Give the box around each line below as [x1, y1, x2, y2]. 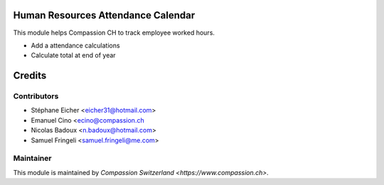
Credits [13, 69, 47, 82]
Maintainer [13, 153, 52, 163]
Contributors [13, 91, 59, 101]
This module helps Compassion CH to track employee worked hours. [13, 28, 215, 37]
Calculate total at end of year [31, 51, 117, 60]
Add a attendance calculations [31, 41, 120, 50]
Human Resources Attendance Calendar [13, 9, 196, 21]
